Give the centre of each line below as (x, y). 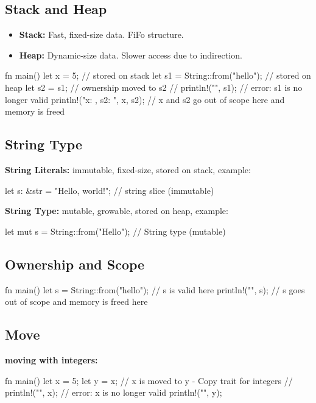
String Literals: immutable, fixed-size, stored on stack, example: (128, 169)
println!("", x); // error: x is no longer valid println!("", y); (114, 392)
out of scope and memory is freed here (76, 301)
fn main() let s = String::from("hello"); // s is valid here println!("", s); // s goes (155, 289)
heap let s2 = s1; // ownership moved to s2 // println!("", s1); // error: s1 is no (154, 87)
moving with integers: (51, 359)
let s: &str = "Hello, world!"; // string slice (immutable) (110, 190)
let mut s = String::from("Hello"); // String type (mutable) (115, 231)
